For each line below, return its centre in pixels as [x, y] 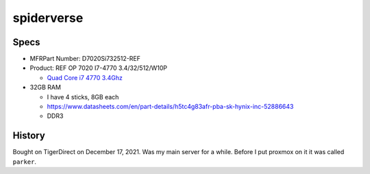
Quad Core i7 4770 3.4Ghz [85, 77]
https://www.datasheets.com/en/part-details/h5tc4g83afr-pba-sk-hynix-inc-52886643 [170, 107]
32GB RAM [46, 87]
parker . [25, 162]
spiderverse [48, 18]
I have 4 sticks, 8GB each [83, 97]
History [29, 136]
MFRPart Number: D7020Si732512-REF [85, 59]
